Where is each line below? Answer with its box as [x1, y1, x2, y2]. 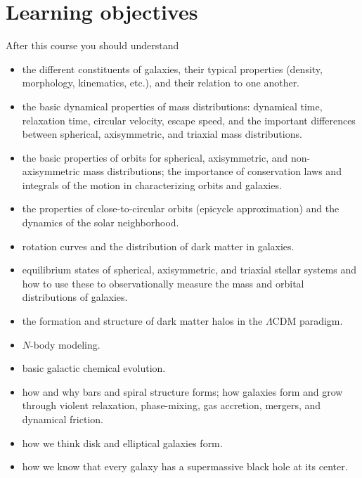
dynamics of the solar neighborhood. [22, 215, 179, 230]
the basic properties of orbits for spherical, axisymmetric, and [22, 150, 288, 164]
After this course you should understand [6, 38, 179, 53]
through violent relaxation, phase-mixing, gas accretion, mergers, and [22, 398, 321, 413]
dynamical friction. [22, 412, 103, 426]
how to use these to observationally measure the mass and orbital [22, 276, 304, 290]
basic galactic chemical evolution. [22, 361, 166, 375]
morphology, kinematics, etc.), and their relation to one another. [22, 75, 300, 90]
